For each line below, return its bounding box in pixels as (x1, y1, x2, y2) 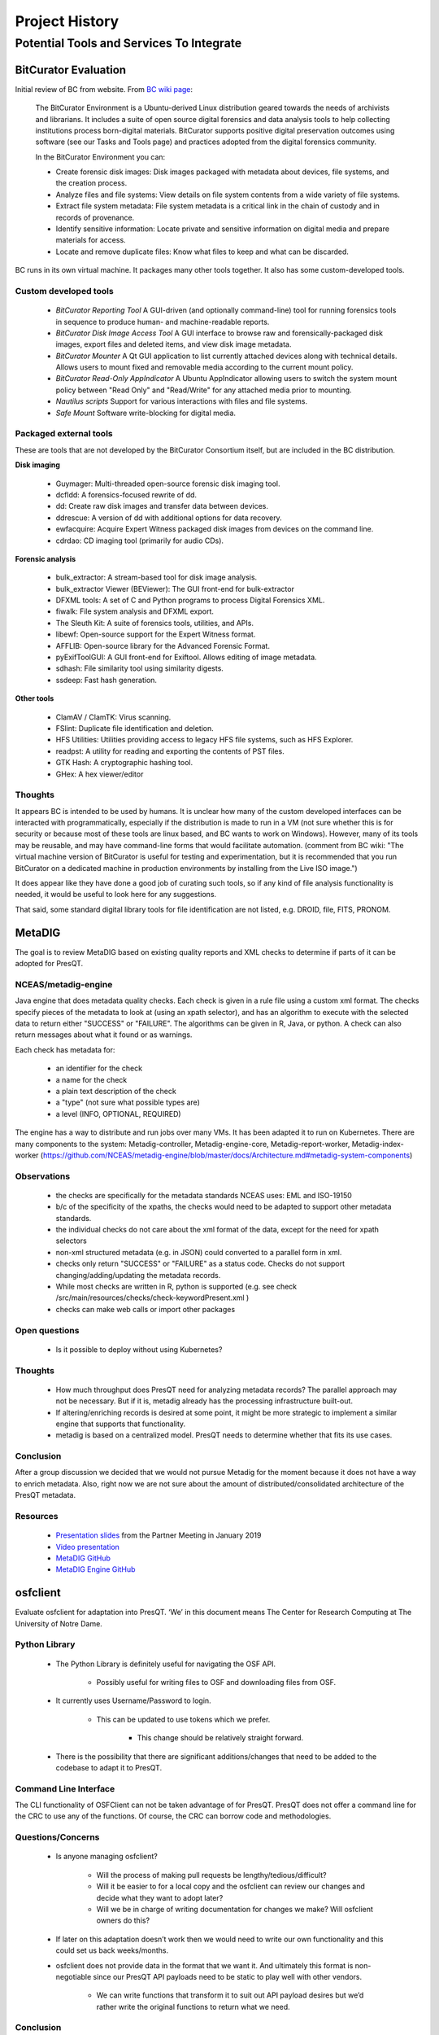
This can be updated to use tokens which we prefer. (96, 1714, 271, 1724)
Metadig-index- (351, 1139, 404, 1149)
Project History (15, 12, 120, 30)
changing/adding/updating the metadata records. (55, 1270, 221, 1280)
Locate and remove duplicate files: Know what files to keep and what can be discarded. (55, 247, 350, 256)
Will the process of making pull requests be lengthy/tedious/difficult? (96, 1870, 327, 1880)
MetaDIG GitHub (55, 1553, 111, 1563)
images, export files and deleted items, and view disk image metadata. (55, 339, 292, 349)
